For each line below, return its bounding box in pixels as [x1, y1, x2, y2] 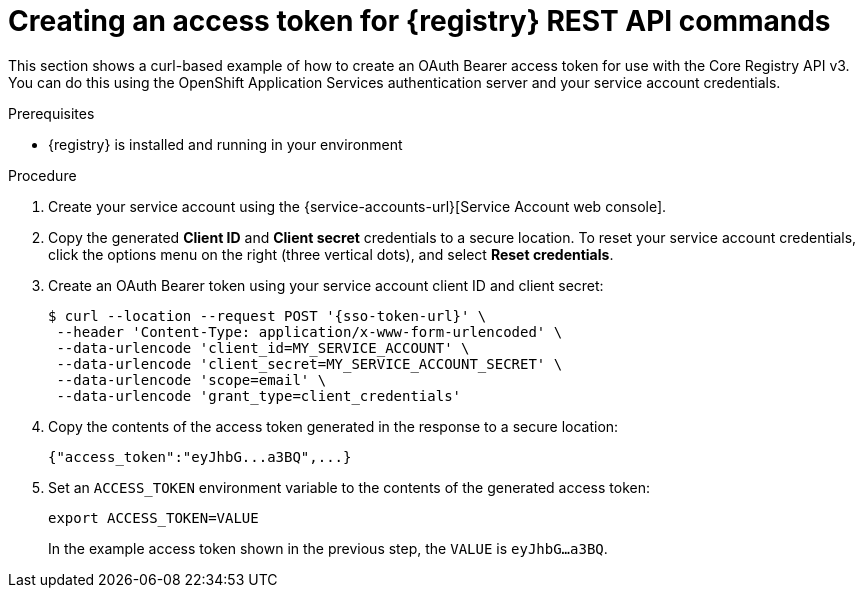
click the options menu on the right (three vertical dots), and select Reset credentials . [48, 245, 614, 263]
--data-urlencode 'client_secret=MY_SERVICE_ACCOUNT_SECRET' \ [56, 355, 563, 372]
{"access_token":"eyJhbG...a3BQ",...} [48, 448, 352, 465]
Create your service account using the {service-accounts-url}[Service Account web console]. [48, 197, 667, 215]
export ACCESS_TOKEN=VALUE [48, 509, 259, 526]
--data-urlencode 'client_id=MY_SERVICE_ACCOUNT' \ [56, 339, 470, 356]
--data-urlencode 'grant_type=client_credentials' [56, 387, 462, 404]
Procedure [8, 166, 77, 184]
